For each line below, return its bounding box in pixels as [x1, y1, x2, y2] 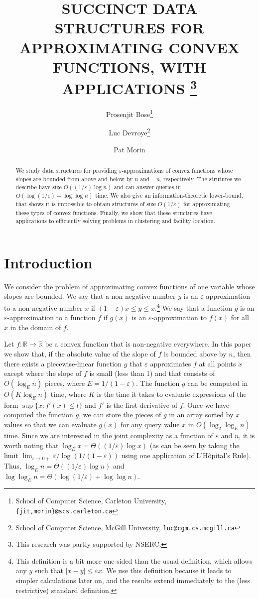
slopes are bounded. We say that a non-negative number [4, 291, 176, 301]
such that [34, 565, 64, 576]
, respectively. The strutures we [159, 174, 241, 183]
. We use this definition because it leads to [102, 565, 232, 576]
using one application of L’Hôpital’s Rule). [121, 450, 251, 461]
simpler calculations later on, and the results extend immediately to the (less [15, 575, 251, 586]
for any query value [121, 419, 180, 429]
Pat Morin [114, 144, 145, 154]
